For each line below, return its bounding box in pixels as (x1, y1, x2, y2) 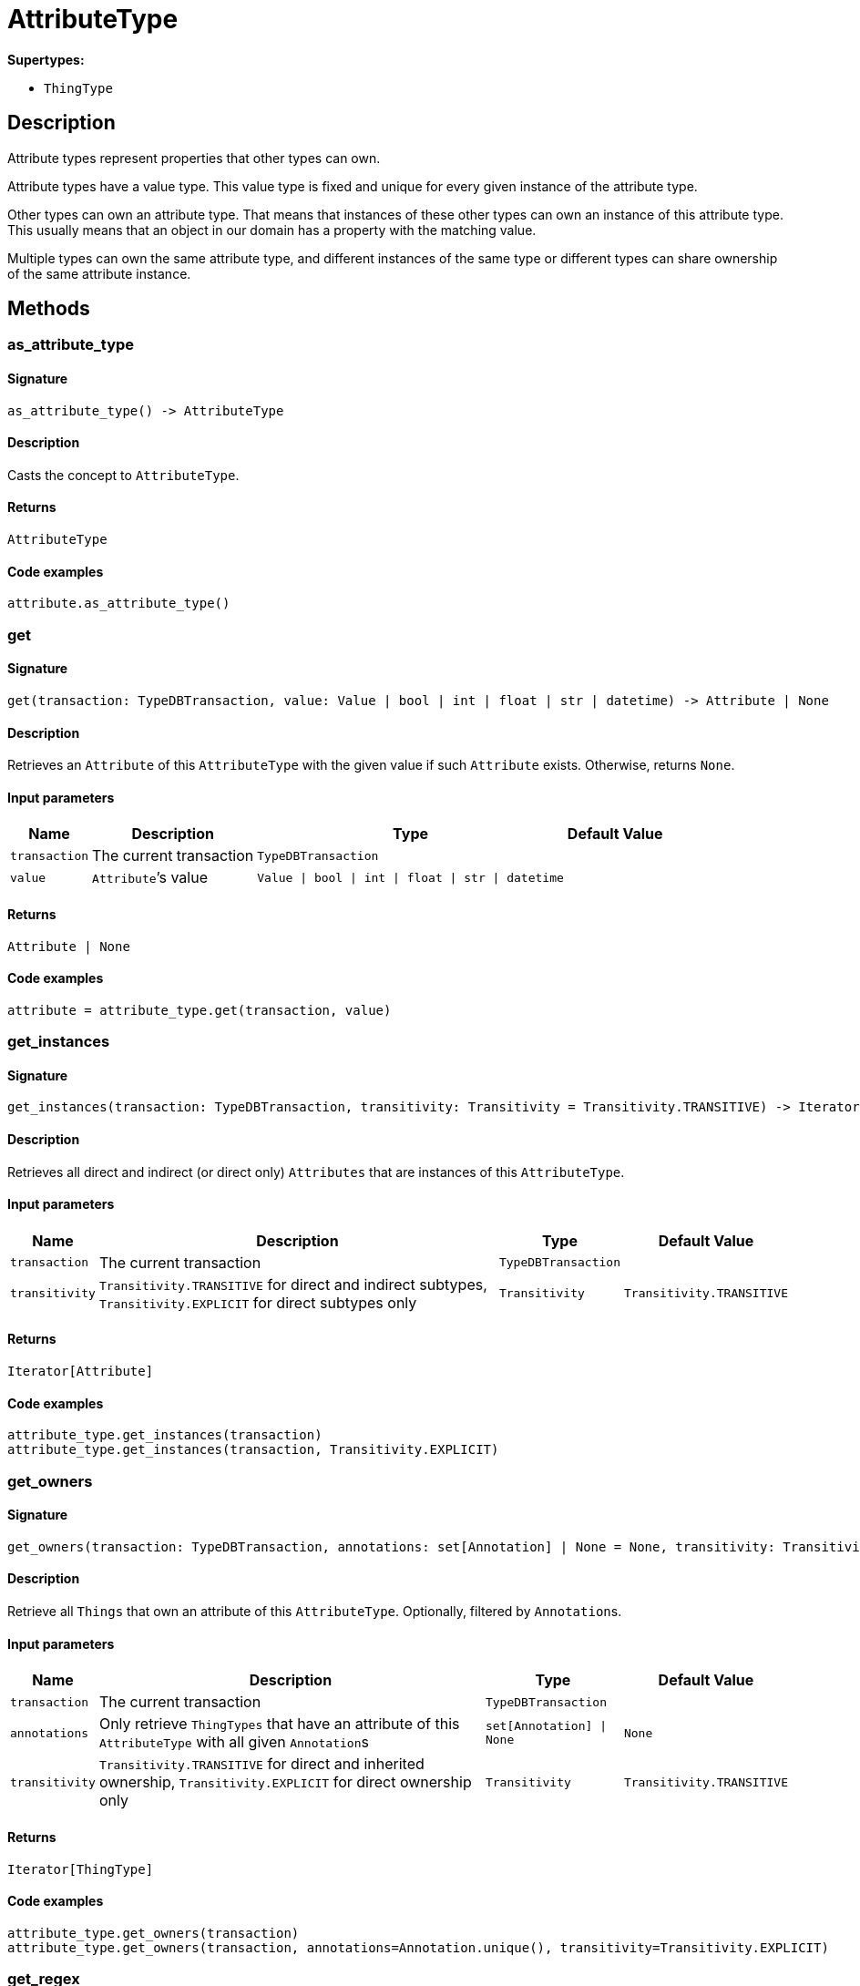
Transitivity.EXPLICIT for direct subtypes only (98, 1293, 417, 1312)
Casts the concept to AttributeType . (7, 466, 240, 483)
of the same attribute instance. (7, 265, 191, 282)
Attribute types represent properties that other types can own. (7, 149, 381, 166)
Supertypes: (7, 51, 85, 67)
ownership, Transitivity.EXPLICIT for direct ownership (98, 1773, 472, 1792)
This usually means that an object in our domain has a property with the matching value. (7, 221, 537, 238)
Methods (7, 297, 90, 321)
